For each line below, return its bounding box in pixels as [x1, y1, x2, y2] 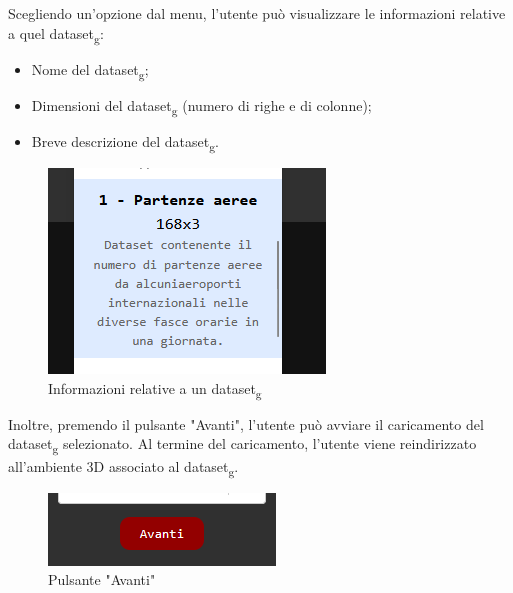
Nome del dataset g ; [31, 58, 149, 82]
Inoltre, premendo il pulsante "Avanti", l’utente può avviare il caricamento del [8, 413, 484, 434]
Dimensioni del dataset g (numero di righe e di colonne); [31, 94, 372, 118]
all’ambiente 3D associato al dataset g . [8, 455, 239, 479]
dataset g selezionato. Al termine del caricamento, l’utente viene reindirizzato [8, 433, 477, 457]
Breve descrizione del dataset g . [31, 130, 219, 154]
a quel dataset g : [8, 22, 104, 46]
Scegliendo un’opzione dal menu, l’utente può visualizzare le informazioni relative [8, 3, 506, 23]
